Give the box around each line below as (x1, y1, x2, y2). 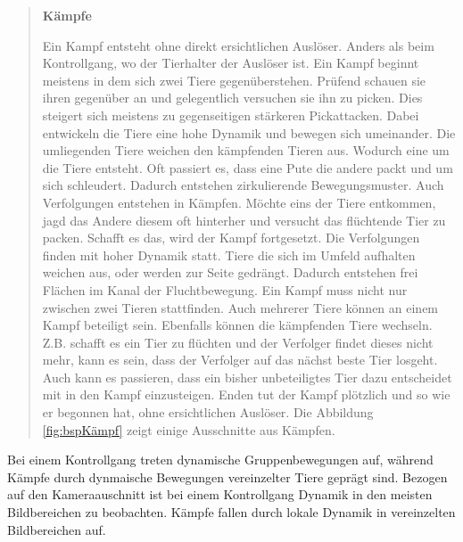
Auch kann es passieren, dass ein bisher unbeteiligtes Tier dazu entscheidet (42, 367, 452, 386)
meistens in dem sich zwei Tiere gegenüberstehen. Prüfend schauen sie (42, 70, 426, 89)
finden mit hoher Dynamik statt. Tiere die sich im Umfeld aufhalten (42, 245, 416, 264)
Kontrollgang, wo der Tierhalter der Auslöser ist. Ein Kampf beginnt (42, 53, 419, 72)
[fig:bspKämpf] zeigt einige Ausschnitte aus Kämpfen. (42, 420, 335, 439)
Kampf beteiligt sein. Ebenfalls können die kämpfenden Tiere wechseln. (42, 316, 433, 334)
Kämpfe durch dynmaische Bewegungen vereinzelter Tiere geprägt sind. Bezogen (7, 467, 448, 486)
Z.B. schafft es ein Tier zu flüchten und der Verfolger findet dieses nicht (42, 333, 434, 351)
